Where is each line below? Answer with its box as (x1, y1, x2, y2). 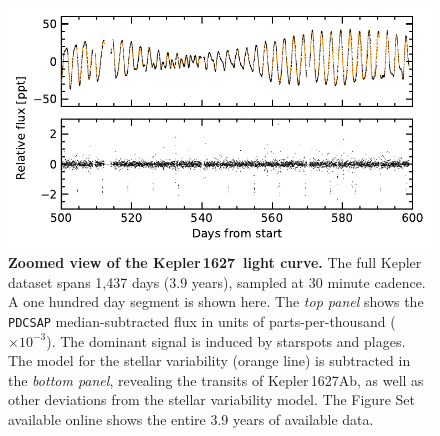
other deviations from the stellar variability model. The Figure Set (8, 389, 415, 410)
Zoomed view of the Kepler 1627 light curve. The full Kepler (8, 252, 422, 273)
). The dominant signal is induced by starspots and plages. (46, 330, 406, 351)
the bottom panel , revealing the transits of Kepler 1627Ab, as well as (8, 369, 424, 390)
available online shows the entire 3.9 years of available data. (8, 408, 374, 429)
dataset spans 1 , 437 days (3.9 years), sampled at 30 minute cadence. (8, 271, 426, 292)
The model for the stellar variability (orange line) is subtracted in (8, 350, 411, 371)
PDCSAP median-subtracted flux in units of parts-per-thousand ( (8, 310, 396, 331)
